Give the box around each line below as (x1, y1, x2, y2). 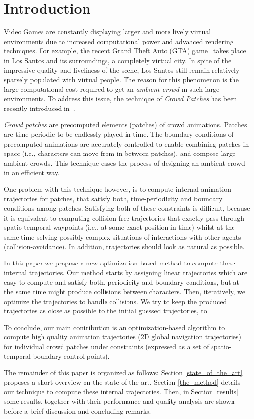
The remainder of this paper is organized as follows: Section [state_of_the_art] (4, 367, 243, 377)
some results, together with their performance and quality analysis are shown (4, 396, 235, 406)
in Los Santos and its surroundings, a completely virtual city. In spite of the (4, 55, 232, 65)
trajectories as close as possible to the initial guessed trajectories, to (4, 306, 207, 316)
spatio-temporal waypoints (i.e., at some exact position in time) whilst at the (4, 222, 235, 232)
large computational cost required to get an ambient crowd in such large (4, 84, 220, 94)
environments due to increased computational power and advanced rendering (4, 36, 233, 46)
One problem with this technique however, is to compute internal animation (4, 184, 231, 194)
